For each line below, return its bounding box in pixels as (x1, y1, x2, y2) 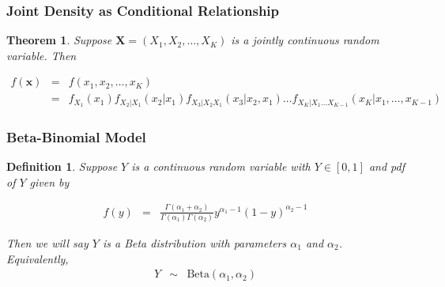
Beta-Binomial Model (6, 127, 146, 146)
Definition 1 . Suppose (6, 158, 118, 175)
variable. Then (6, 47, 77, 63)
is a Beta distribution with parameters (102, 234, 287, 251)
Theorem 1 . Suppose (6, 32, 112, 48)
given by (29, 173, 70, 190)
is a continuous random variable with (131, 158, 311, 175)
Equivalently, (6, 250, 69, 266)
